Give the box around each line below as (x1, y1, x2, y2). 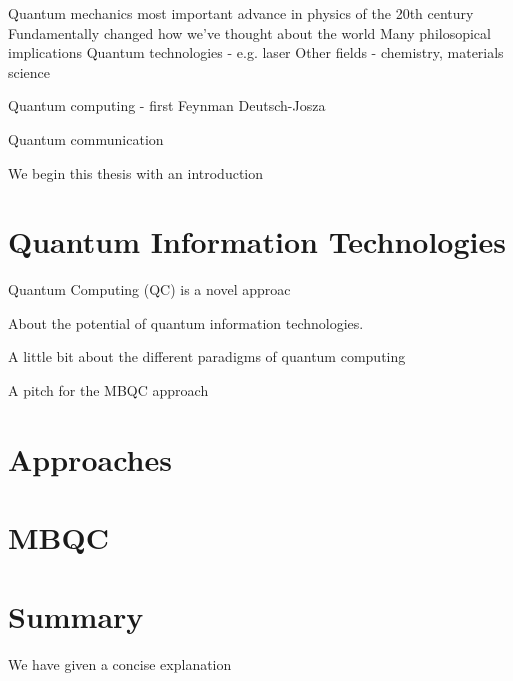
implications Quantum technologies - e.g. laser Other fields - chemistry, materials (8, 42, 504, 63)
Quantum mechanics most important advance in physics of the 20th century (8, 3, 474, 23)
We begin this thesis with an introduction (8, 162, 264, 183)
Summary (8, 595, 144, 636)
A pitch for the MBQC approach (8, 380, 209, 401)
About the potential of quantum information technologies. (8, 312, 364, 333)
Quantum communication (8, 128, 164, 149)
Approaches (8, 438, 172, 479)
